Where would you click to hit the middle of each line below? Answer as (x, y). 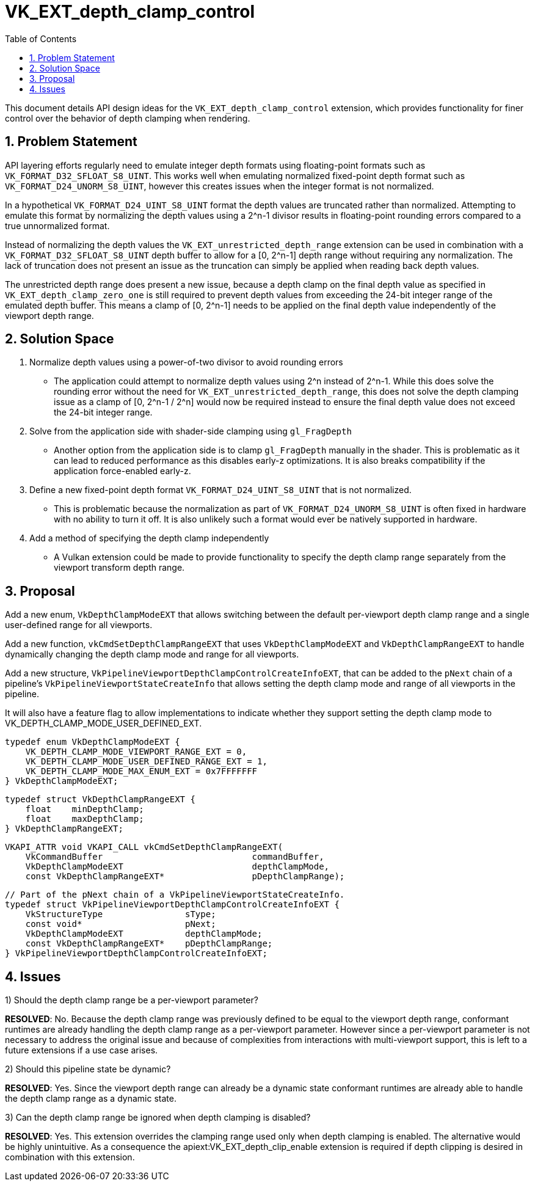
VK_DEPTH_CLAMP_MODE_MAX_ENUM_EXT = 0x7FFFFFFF (141, 771)
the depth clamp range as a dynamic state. (91, 1099)
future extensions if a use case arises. (82, 1050)
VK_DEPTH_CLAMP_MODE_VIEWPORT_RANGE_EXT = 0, (136, 752)
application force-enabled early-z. (122, 471)
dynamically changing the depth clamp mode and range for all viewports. (152, 654)
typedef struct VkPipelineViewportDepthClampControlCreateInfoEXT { (172, 905)
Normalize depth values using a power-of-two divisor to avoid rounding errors (186, 362)
